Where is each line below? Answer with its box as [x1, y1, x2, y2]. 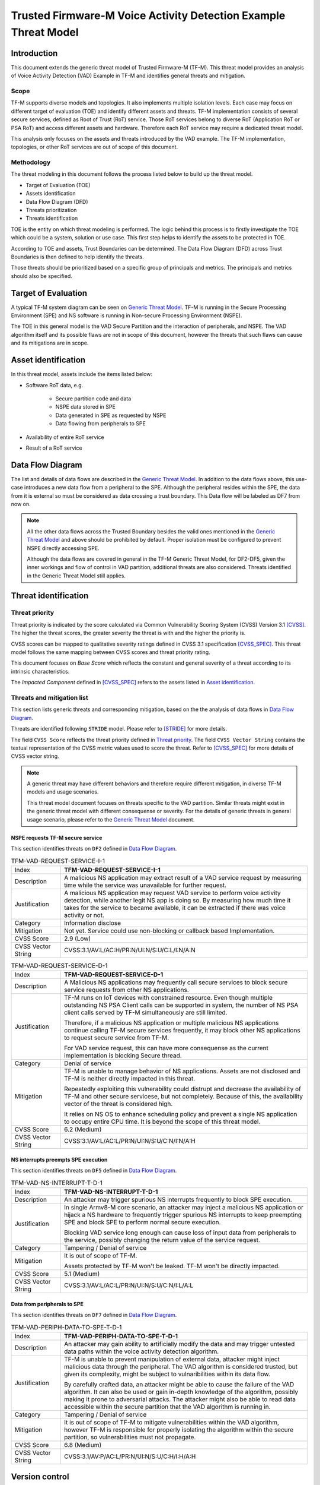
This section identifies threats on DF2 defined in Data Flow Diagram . [11, 845, 177, 852]
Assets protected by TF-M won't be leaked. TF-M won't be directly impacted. [64, 1262, 280, 1270]
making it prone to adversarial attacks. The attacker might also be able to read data [64, 1395, 296, 1403]
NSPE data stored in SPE [55, 403, 116, 410]
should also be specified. [11, 272, 72, 279]
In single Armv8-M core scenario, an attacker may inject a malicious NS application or [64, 1203, 303, 1211]
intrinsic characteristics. [11, 668, 70, 675]
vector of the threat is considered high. [64, 1099, 173, 1108]
